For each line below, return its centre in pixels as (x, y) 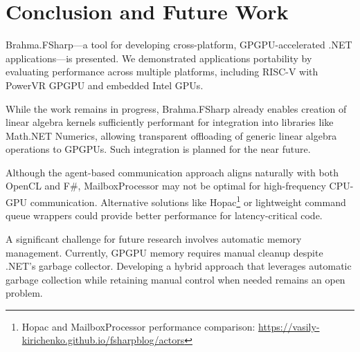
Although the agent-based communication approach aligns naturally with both (172, 172)
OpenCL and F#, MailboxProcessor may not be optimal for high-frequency (166, 186)
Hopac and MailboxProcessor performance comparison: (138, 326)
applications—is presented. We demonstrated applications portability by (159, 58)
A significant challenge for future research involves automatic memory (154, 238)
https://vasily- (289, 326)
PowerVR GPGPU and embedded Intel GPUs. (105, 85)
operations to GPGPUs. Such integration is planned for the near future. (158, 149)
